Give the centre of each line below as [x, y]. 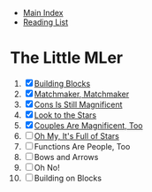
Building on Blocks [68, 178]
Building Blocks [62, 83]
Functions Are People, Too [82, 146]
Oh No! [47, 167]
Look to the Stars [65, 115]
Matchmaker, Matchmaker [82, 94]
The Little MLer [67, 58]
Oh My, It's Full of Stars [77, 135]
